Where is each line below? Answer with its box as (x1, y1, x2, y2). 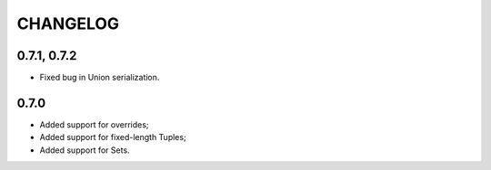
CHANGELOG (16, 14, 120, 33)
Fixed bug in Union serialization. (39, 72, 160, 83)
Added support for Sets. (39, 145, 131, 156)
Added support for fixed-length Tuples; (39, 132, 186, 143)
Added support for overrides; (39, 118, 149, 130)
